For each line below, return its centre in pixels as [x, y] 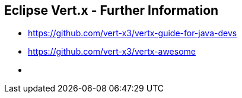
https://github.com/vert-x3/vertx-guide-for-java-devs [133, 33]
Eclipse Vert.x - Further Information [112, 10]
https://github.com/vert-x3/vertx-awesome [112, 52]
